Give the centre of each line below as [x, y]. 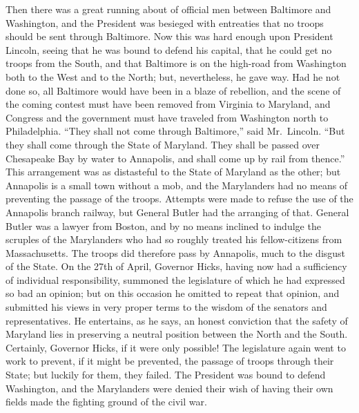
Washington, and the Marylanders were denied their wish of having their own [169, 388]
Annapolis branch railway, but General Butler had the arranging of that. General [177, 212]
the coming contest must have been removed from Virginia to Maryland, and [168, 104]
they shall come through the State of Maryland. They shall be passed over [163, 144]
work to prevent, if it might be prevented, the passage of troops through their [170, 361]
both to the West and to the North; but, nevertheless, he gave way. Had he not [173, 76]
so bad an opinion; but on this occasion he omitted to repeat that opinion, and [173, 293]
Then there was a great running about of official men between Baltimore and [168, 9]
